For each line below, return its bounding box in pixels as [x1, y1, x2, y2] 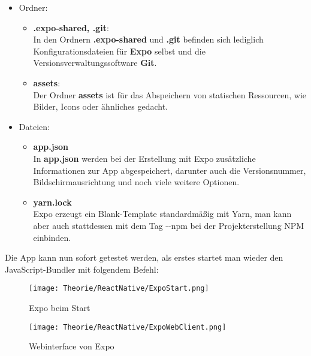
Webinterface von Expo [29, 340, 114, 352]
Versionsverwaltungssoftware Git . [33, 56, 157, 69]
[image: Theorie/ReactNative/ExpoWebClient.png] [29, 322, 227, 331]
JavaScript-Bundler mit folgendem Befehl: [5, 263, 159, 275]
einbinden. [33, 231, 71, 243]
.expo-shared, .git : [33, 21, 109, 34]
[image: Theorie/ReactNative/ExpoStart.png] [29, 284, 209, 293]
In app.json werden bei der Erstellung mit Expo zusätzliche [33, 152, 256, 164]
